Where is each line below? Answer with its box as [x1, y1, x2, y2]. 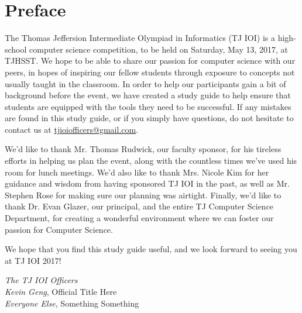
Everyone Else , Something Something [5, 297, 139, 309]
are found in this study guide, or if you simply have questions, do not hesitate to [5, 112, 294, 124]
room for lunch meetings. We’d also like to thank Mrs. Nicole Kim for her [5, 166, 269, 178]
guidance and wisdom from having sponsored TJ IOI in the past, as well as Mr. [5, 177, 290, 190]
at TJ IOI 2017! [5, 254, 61, 266]
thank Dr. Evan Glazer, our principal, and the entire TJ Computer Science [5, 200, 274, 212]
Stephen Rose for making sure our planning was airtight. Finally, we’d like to [5, 188, 282, 201]
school [5, 43, 27, 55]
